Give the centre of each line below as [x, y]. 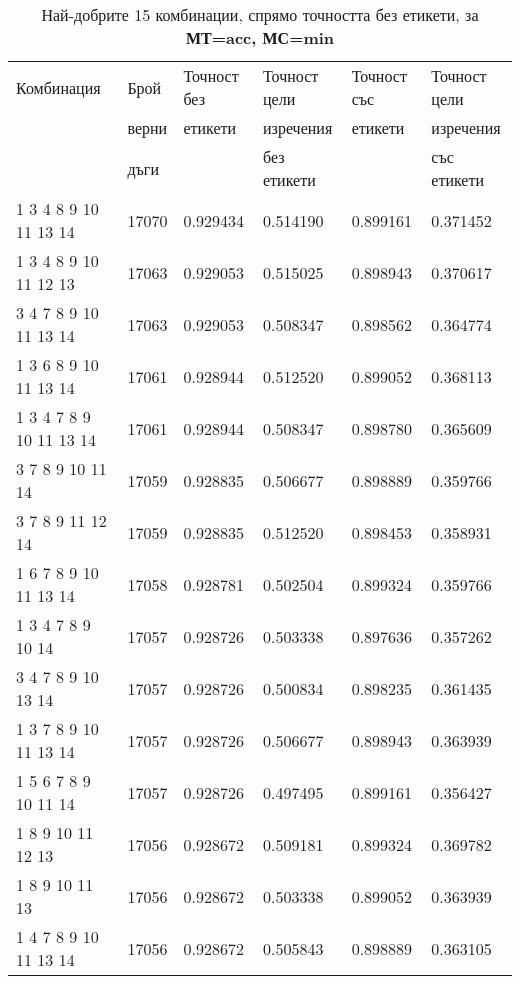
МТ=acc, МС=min [260, 37]
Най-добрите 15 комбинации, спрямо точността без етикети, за [260, 14]
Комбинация [58, 87]
